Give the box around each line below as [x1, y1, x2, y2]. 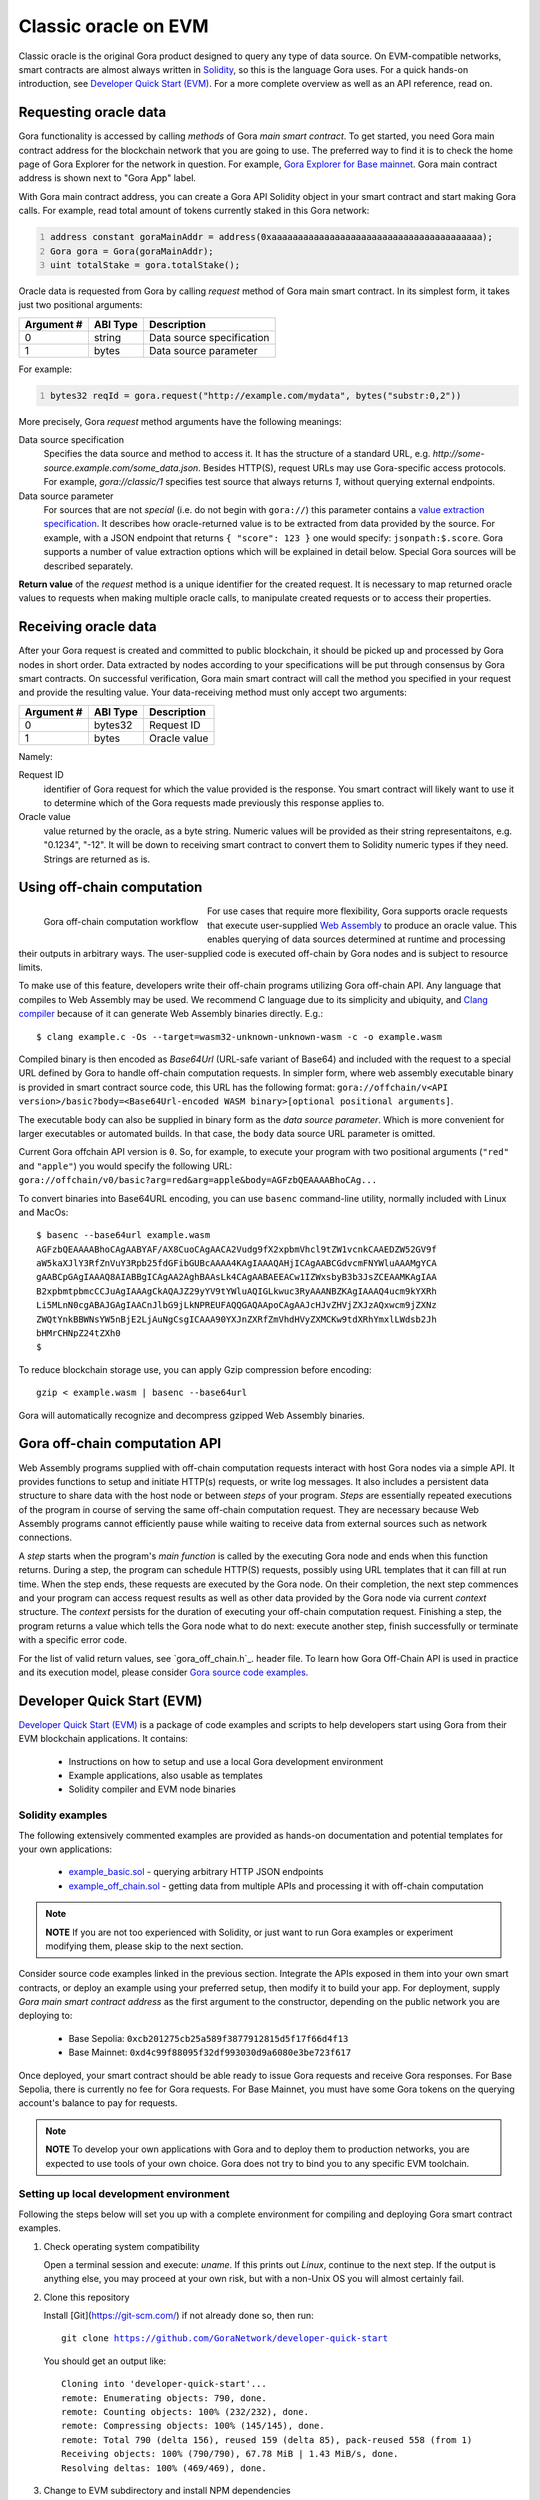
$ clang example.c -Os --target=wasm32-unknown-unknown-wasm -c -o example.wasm [36, 1031, 443, 1042]
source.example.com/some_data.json [43, 461, 199, 474]
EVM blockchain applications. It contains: [18, 1733, 189, 1745]
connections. [18, 1531, 73, 1544]
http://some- [432, 448, 485, 460]
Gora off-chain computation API [18, 1435, 222, 1452]
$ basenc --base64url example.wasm [36, 1230, 211, 1241]
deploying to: [18, 2010, 73, 2022]
